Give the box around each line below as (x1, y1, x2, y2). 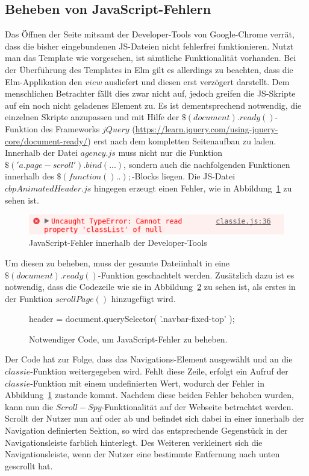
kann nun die (5, 400, 54, 413)
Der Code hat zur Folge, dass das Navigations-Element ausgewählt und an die (5, 353, 293, 365)
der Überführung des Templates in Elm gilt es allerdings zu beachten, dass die (5, 63, 293, 76)
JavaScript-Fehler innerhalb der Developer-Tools (29, 236, 207, 249)
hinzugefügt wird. (111, 292, 176, 304)
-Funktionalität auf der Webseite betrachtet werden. (101, 400, 294, 413)
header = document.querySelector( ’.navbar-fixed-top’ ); (29, 312, 235, 325)
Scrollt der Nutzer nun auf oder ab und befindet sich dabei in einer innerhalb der (5, 412, 305, 425)
